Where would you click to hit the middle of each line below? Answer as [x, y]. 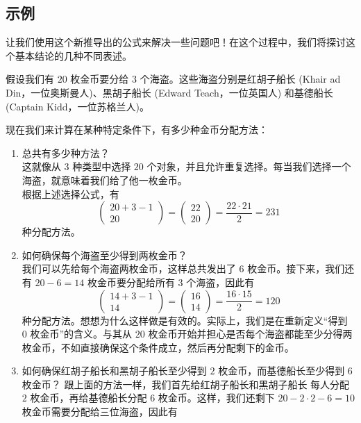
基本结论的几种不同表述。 [73, 55]
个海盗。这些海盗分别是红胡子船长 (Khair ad [240, 79]
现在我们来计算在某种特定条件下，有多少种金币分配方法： [137, 130]
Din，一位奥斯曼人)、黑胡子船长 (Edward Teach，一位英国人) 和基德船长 [169, 92]
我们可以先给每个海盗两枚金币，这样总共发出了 [129, 268]
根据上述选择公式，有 [70, 193]
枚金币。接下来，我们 [296, 268]
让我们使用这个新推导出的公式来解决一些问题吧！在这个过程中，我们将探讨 [176, 42]
